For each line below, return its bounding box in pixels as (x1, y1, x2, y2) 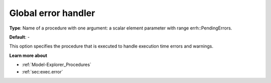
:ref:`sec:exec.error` (22, 68, 63, 74)
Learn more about (9, 52, 48, 58)
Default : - (9, 34, 30, 40)
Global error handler (9, 7, 95, 18)
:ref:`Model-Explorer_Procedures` (22, 61, 91, 67)
